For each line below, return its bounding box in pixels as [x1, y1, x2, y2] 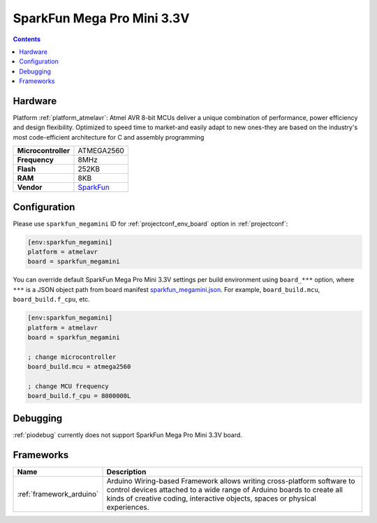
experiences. [106, 502, 149, 512]
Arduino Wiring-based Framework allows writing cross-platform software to [106, 476, 355, 485]
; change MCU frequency [27, 382, 110, 390]
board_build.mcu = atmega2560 [27, 363, 131, 371]
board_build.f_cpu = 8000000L [27, 392, 131, 400]
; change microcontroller [27, 353, 117, 361]
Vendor [17, 182, 43, 192]
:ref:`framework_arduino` [17, 489, 99, 499]
